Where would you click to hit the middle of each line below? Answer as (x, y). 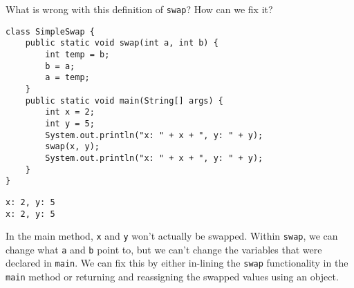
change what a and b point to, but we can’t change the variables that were (164, 249)
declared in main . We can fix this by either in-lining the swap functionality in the (177, 263)
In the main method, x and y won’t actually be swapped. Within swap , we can (172, 236)
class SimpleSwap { (50, 31)
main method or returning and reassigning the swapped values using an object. (172, 277)
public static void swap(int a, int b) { (122, 43)
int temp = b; (77, 54)
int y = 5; (70, 123)
